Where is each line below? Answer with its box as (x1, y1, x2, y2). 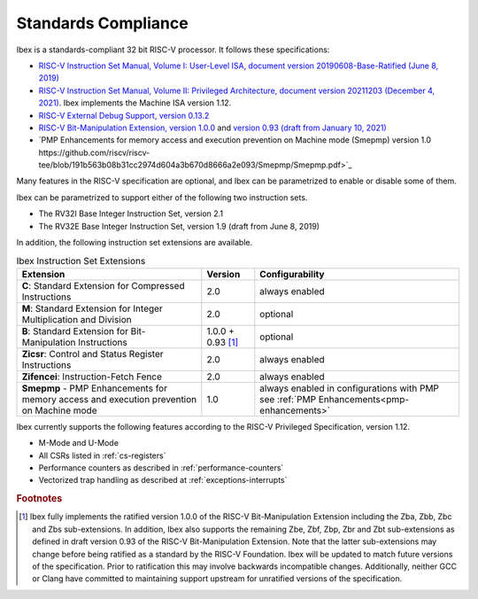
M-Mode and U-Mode (38, 438, 119, 448)
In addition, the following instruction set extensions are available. (16, 237, 253, 248)
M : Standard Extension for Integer (21, 302, 163, 315)
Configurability (259, 268, 325, 280)
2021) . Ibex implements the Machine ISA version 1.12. (38, 97, 232, 108)
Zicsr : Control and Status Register (21, 347, 164, 360)
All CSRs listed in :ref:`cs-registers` (38, 450, 166, 461)
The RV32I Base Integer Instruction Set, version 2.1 (38, 208, 224, 219)
